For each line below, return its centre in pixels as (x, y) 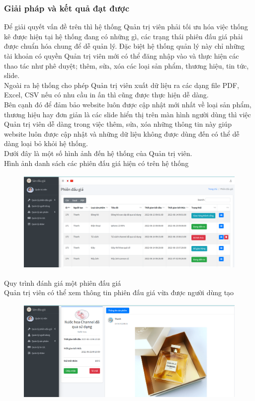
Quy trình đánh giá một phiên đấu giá (63, 282)
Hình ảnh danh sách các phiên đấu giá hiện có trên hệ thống (96, 163)
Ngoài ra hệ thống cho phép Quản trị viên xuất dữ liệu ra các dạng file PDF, (122, 85)
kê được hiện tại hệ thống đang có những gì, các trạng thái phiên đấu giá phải (124, 36)
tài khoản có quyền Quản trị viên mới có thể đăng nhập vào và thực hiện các (122, 56)
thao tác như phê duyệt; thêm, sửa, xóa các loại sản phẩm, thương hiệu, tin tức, (127, 65)
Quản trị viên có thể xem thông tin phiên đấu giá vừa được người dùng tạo (119, 292)
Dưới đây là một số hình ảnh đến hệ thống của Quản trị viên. (98, 153)
